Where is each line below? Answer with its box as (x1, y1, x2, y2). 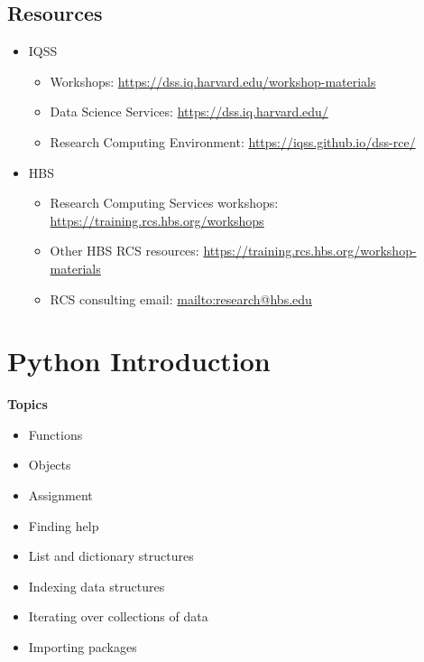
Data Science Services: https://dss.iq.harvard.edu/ (50, 102, 328, 121)
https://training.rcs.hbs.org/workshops (50, 210, 264, 229)
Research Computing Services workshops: (50, 193, 279, 212)
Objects (28, 455, 71, 474)
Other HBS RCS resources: (50, 241, 199, 260)
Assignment (28, 486, 93, 505)
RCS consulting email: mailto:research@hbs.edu (50, 289, 312, 308)
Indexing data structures (28, 576, 165, 595)
